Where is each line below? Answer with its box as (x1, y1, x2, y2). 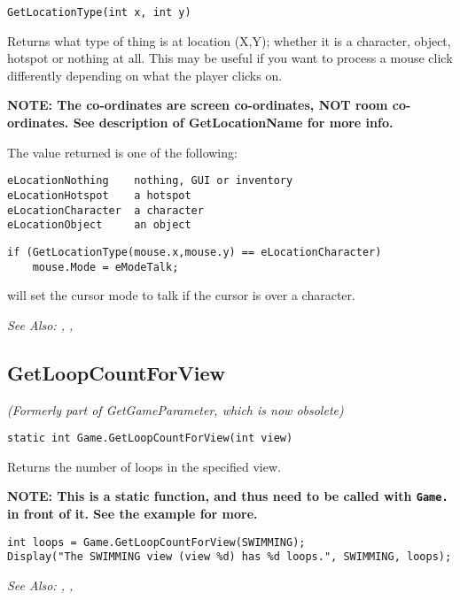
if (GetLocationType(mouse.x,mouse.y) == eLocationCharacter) (7, 245, 382, 258)
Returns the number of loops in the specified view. (7, 457, 281, 475)
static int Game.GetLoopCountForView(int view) (7, 432, 293, 445)
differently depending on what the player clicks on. (7, 65, 283, 84)
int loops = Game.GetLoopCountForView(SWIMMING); (7, 535, 306, 549)
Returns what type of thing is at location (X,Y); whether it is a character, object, (7, 31, 451, 50)
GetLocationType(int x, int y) (7, 6, 191, 19)
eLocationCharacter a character (7, 204, 204, 217)
